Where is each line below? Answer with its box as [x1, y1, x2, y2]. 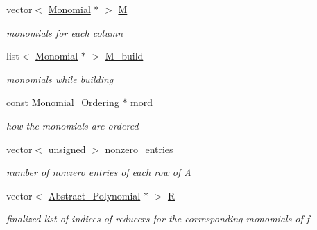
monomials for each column [6, 25, 123, 39]
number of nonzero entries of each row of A [6, 165, 191, 179]
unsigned [48, 141, 86, 156]
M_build [105, 48, 144, 63]
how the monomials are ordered [6, 118, 139, 132]
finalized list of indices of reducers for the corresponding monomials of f [6, 211, 310, 226]
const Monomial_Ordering [6, 95, 119, 109]
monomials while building [6, 71, 114, 86]
